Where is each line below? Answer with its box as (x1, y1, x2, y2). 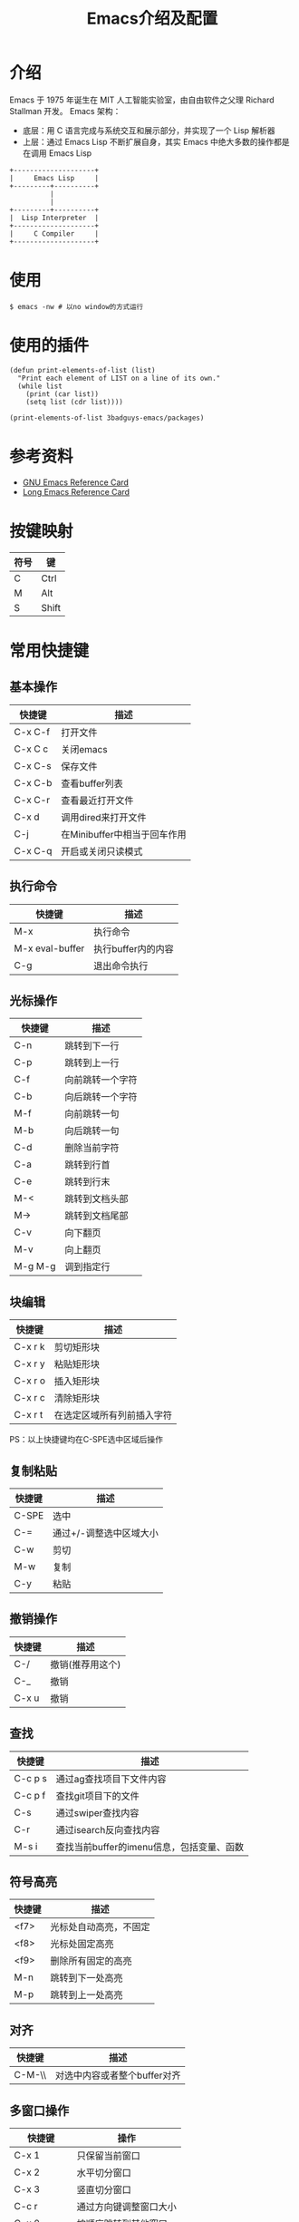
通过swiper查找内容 (55, 1806, 140, 1819)
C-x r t (14, 1409, 43, 1421)
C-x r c (14, 1392, 45, 1404)
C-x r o (14, 1374, 46, 1387)
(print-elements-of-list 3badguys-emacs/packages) (9, 413, 205, 422)
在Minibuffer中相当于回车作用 (60, 828, 187, 840)
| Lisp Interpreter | (9, 213, 100, 222)
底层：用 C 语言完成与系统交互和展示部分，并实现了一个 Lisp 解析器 (22, 124, 276, 136)
